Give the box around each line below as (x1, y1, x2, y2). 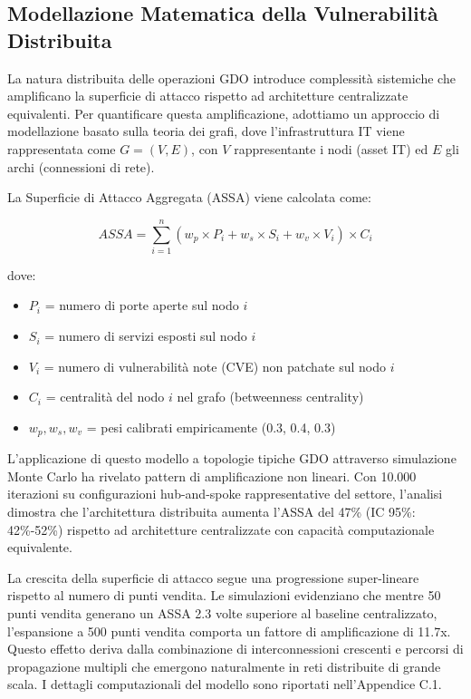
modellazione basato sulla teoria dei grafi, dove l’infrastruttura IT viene (7, 121, 405, 141)
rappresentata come (7, 139, 116, 158)
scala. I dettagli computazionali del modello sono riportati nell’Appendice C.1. (7, 675, 442, 694)
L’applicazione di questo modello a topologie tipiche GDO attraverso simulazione (7, 449, 457, 468)
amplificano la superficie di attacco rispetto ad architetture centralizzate (7, 86, 409, 105)
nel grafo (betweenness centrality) (177, 387, 364, 406)
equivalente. (7, 538, 72, 557)
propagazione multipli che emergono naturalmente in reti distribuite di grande (7, 656, 441, 675)
